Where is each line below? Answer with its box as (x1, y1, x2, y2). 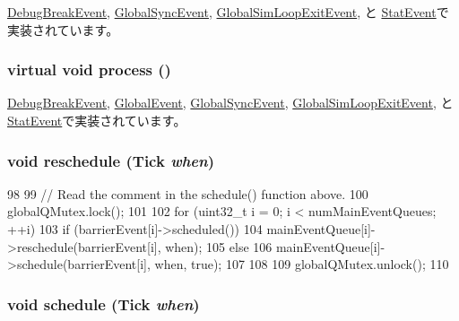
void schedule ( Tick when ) (7, 292, 200, 315)
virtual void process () (7, 58, 171, 81)
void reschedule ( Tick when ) (7, 149, 215, 171)
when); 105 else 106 (165, 237, 273, 256)
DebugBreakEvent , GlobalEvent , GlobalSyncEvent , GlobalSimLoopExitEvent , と (7, 93, 454, 112)
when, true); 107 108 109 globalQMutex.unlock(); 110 (154, 255, 449, 273)
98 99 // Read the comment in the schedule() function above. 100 (7, 184, 368, 203)
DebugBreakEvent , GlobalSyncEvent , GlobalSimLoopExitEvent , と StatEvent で (7, 3, 449, 21)
